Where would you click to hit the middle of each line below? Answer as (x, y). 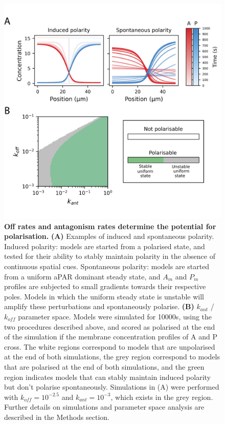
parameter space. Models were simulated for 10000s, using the (115, 316)
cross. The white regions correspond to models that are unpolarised (110, 346)
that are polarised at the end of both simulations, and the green (104, 366)
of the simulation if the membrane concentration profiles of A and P (111, 337)
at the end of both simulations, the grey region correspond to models (112, 357)
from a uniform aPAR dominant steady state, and (82, 276)
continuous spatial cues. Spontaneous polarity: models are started (107, 266)
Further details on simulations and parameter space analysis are (104, 407)
